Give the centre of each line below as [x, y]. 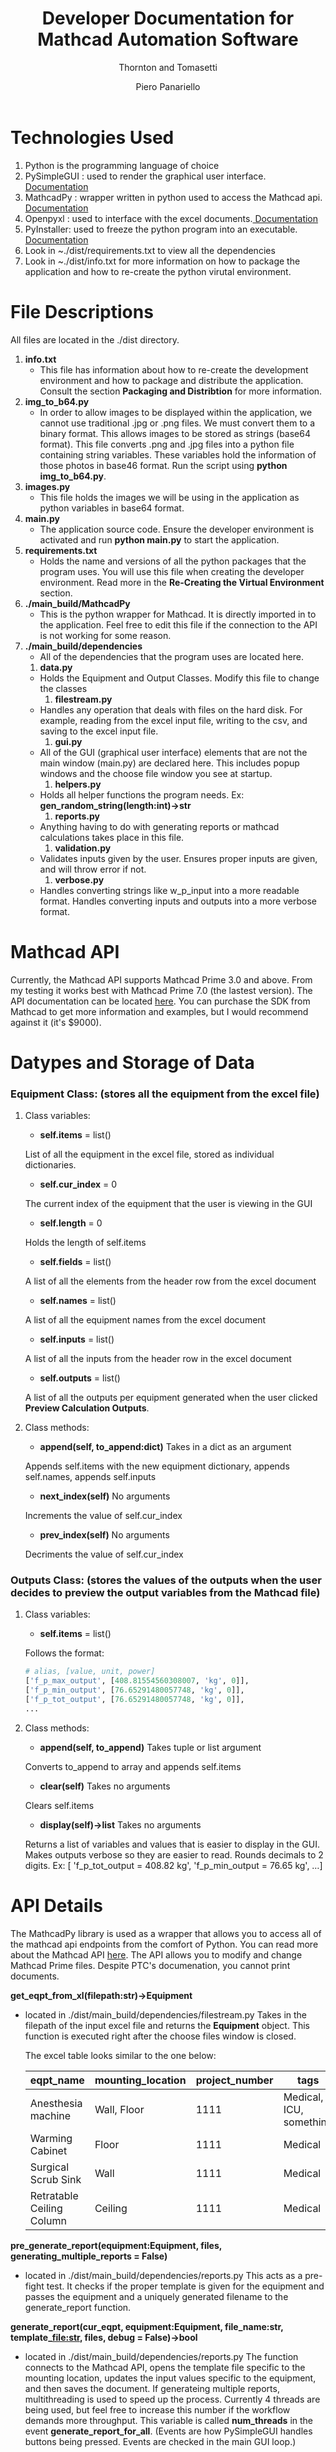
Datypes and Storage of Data [132, 1062]
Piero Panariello [168, 86]
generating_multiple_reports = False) [89, 2256]
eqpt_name [57, 2080]
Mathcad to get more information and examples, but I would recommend [159, 1011]
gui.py [68, 741]
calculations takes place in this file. [112, 837]
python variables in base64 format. [112, 508]
